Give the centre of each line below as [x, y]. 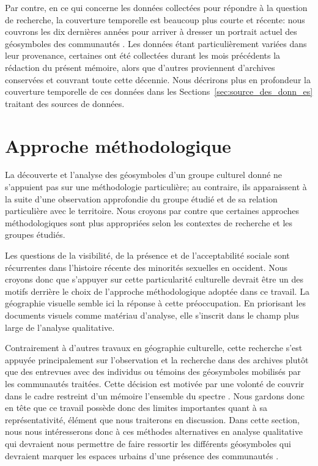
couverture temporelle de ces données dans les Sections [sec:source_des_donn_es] [159, 91]
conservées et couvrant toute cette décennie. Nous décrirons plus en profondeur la [158, 79]
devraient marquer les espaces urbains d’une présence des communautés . [142, 455]
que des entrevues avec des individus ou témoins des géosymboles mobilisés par [153, 372]
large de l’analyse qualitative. [60, 327]
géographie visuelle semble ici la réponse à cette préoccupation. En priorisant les [155, 303]
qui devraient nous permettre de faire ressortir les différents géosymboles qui [148, 443]
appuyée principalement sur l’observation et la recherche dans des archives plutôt [157, 359]
